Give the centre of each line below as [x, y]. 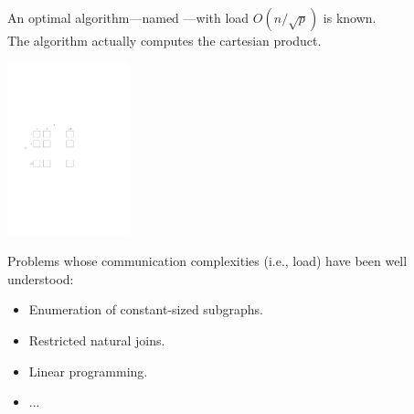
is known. [350, 17]
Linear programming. [88, 371]
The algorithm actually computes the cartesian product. [165, 40]
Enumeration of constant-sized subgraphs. [146, 309]
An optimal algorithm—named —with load [128, 17]
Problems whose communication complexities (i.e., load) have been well [207, 261]
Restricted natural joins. [97, 340]
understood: [41, 278]
